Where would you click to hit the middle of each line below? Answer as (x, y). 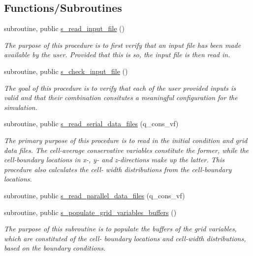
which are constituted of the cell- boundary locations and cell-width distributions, (125, 238)
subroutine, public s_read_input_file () (64, 28)
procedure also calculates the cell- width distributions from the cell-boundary (118, 169)
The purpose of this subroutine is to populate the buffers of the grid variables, (120, 229)
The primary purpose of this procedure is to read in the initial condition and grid (126, 140)
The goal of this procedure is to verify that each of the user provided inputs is (120, 88)
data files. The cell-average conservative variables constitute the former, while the (126, 150)
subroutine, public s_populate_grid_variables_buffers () (90, 212)
